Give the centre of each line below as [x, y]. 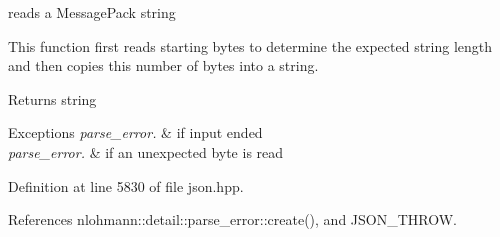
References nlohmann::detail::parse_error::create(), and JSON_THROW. [233, 219]
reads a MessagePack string [92, 12]
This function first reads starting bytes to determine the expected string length [250, 45]
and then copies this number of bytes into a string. [163, 65]
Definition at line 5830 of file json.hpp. [126, 185]
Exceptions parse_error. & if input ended [135, 132]
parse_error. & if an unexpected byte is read [146, 151]
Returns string [52, 98]
